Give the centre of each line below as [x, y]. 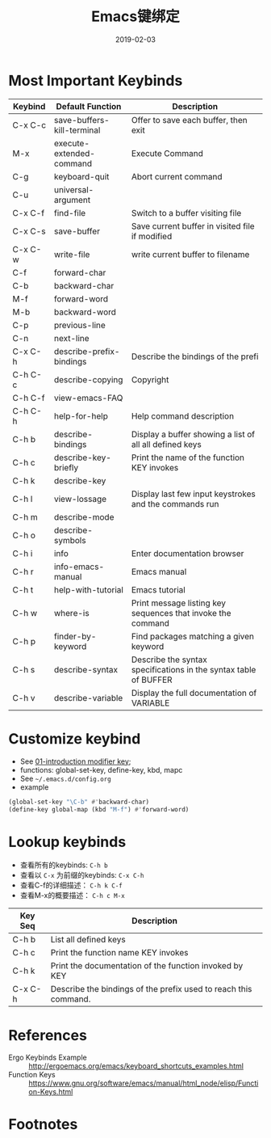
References [48, 1035]
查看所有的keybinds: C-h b [64, 865]
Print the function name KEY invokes [119, 953]
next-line [72, 338]
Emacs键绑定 [135, 17]
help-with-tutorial [88, 589]
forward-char [80, 272]
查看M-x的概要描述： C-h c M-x [72, 896]
